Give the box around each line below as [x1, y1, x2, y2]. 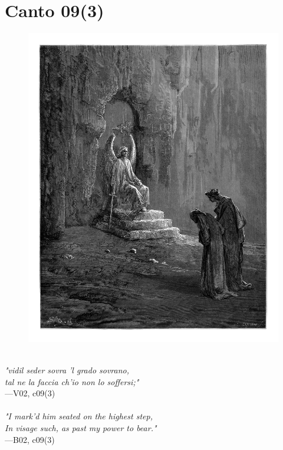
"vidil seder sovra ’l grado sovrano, [5, 364, 130, 376]
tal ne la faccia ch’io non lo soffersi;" [5, 375, 139, 387]
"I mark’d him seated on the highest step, [5, 410, 153, 422]
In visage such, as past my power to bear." [5, 422, 157, 434]
